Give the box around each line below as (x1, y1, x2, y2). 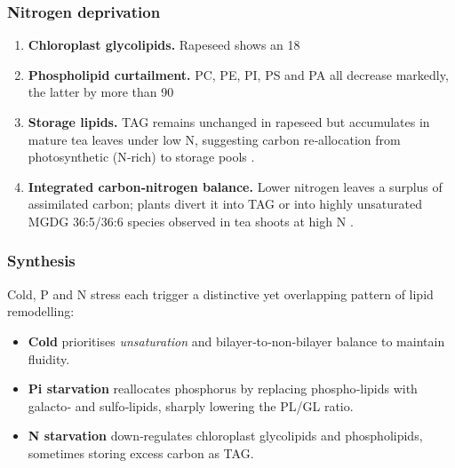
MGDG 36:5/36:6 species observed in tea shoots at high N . (28, 211, 354, 230)
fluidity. (28, 349, 70, 368)
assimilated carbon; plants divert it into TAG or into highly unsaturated (28, 194, 422, 213)
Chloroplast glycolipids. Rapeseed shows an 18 (28, 36, 300, 54)
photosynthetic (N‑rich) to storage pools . (28, 147, 255, 166)
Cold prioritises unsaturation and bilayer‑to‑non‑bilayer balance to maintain (28, 331, 445, 350)
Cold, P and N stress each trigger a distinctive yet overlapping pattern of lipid (7, 284, 434, 303)
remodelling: (7, 302, 75, 321)
